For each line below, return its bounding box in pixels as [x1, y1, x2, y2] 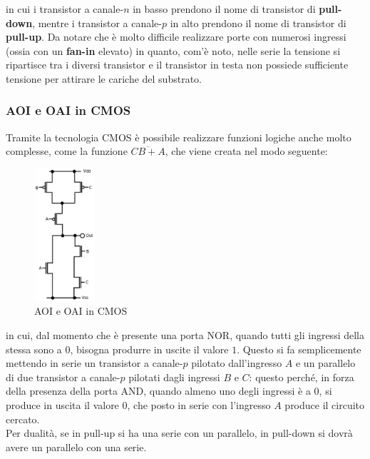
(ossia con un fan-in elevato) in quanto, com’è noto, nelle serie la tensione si [6, 43, 341, 58]
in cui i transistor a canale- [6, 1, 124, 16]
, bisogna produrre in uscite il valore [70, 341, 229, 356]
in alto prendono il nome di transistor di [170, 15, 346, 30]
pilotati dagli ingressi [128, 369, 220, 384]
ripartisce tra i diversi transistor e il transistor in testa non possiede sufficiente [6, 57, 349, 72]
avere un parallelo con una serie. [6, 439, 147, 454]
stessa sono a [6, 341, 62, 356]
